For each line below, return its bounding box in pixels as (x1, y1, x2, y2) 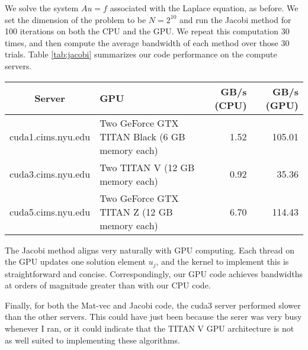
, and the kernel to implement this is (156, 255, 289, 268)
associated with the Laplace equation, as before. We (110, 2, 299, 14)
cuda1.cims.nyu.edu (9, 129, 91, 143)
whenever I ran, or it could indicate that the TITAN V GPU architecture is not (5, 322, 294, 334)
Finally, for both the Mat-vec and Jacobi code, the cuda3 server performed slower (5, 298, 301, 311)
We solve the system (5, 2, 79, 14)
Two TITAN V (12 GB (100, 160, 195, 174)
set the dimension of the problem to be (5, 13, 146, 25)
